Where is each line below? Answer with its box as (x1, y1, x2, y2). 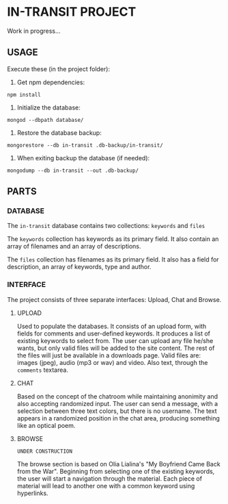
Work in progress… (7, 27, 61, 35)
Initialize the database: (16, 103, 81, 112)
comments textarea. (16, 366, 68, 374)
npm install (7, 91, 41, 98)
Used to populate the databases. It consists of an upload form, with (16, 322, 207, 330)
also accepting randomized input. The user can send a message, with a (16, 399, 218, 407)
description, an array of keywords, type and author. (7, 263, 152, 271)
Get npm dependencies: (16, 78, 85, 86)
